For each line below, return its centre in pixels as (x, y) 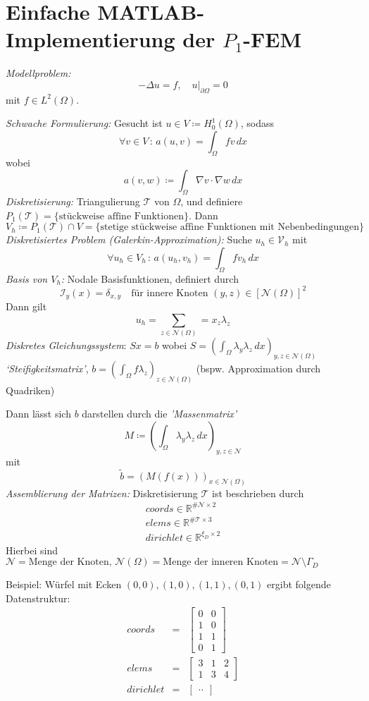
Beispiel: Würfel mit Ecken (64, 584)
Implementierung (90, 39)
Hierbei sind (32, 550)
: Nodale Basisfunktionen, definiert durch (150, 278)
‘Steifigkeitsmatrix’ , (47, 368)
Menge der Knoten (69, 562)
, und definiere (212, 201)
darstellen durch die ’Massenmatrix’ (160, 414)
